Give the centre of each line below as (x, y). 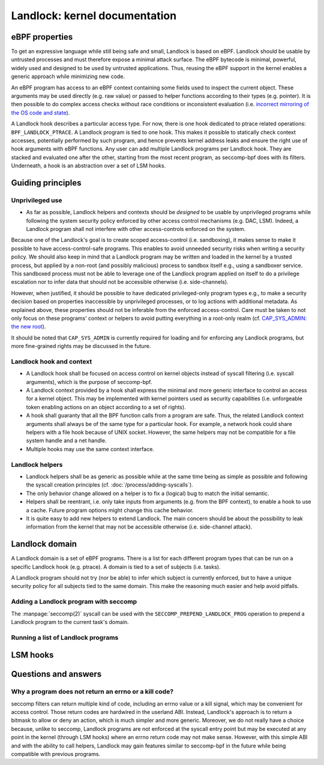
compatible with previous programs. (56, 754)
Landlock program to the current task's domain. (70, 622)
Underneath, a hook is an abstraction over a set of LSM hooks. (88, 166)
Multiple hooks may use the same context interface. (90, 449)
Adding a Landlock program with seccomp (74, 602)
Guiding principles (46, 183)
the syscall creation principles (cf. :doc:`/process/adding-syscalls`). (109, 485)
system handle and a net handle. (66, 440)
